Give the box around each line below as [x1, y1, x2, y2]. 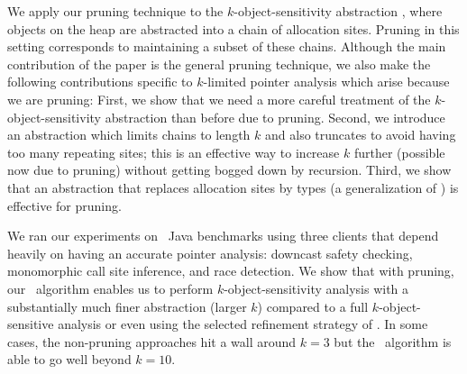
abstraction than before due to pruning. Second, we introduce [105, 107, 445, 126]
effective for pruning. [7, 196, 122, 214]
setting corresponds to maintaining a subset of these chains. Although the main [7, 37, 446, 56]
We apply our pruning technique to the [7, 2, 224, 20]
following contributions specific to [7, 72, 193, 91]
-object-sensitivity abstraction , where [233, 2, 443, 20]
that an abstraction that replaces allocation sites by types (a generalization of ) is [7, 178, 459, 196]
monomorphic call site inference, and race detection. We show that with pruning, [7, 261, 454, 280]
